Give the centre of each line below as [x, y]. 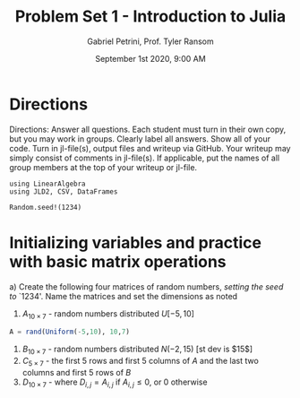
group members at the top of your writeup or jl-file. [103, 167]
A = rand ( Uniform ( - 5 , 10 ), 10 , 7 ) [69, 332]
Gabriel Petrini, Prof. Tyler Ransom [150, 41]
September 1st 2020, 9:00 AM [150, 58]
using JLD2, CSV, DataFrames [64, 191]
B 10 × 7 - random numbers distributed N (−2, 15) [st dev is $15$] [137, 350]
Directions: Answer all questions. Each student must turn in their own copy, [148, 129]
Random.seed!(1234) [46, 207]
